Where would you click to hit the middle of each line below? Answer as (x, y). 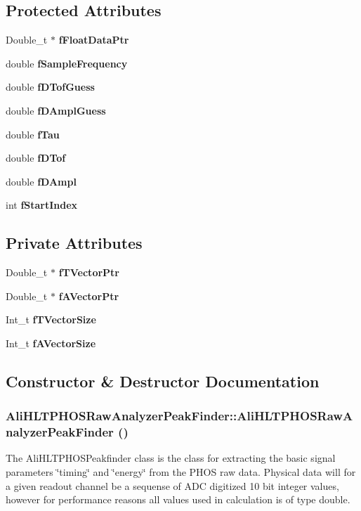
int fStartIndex (42, 205)
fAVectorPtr (89, 296)
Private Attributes (74, 243)
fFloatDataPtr (94, 40)
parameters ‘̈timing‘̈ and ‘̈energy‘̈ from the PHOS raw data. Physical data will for (181, 472)
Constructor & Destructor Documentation (163, 381)
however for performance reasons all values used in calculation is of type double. (178, 499)
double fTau (33, 134)
